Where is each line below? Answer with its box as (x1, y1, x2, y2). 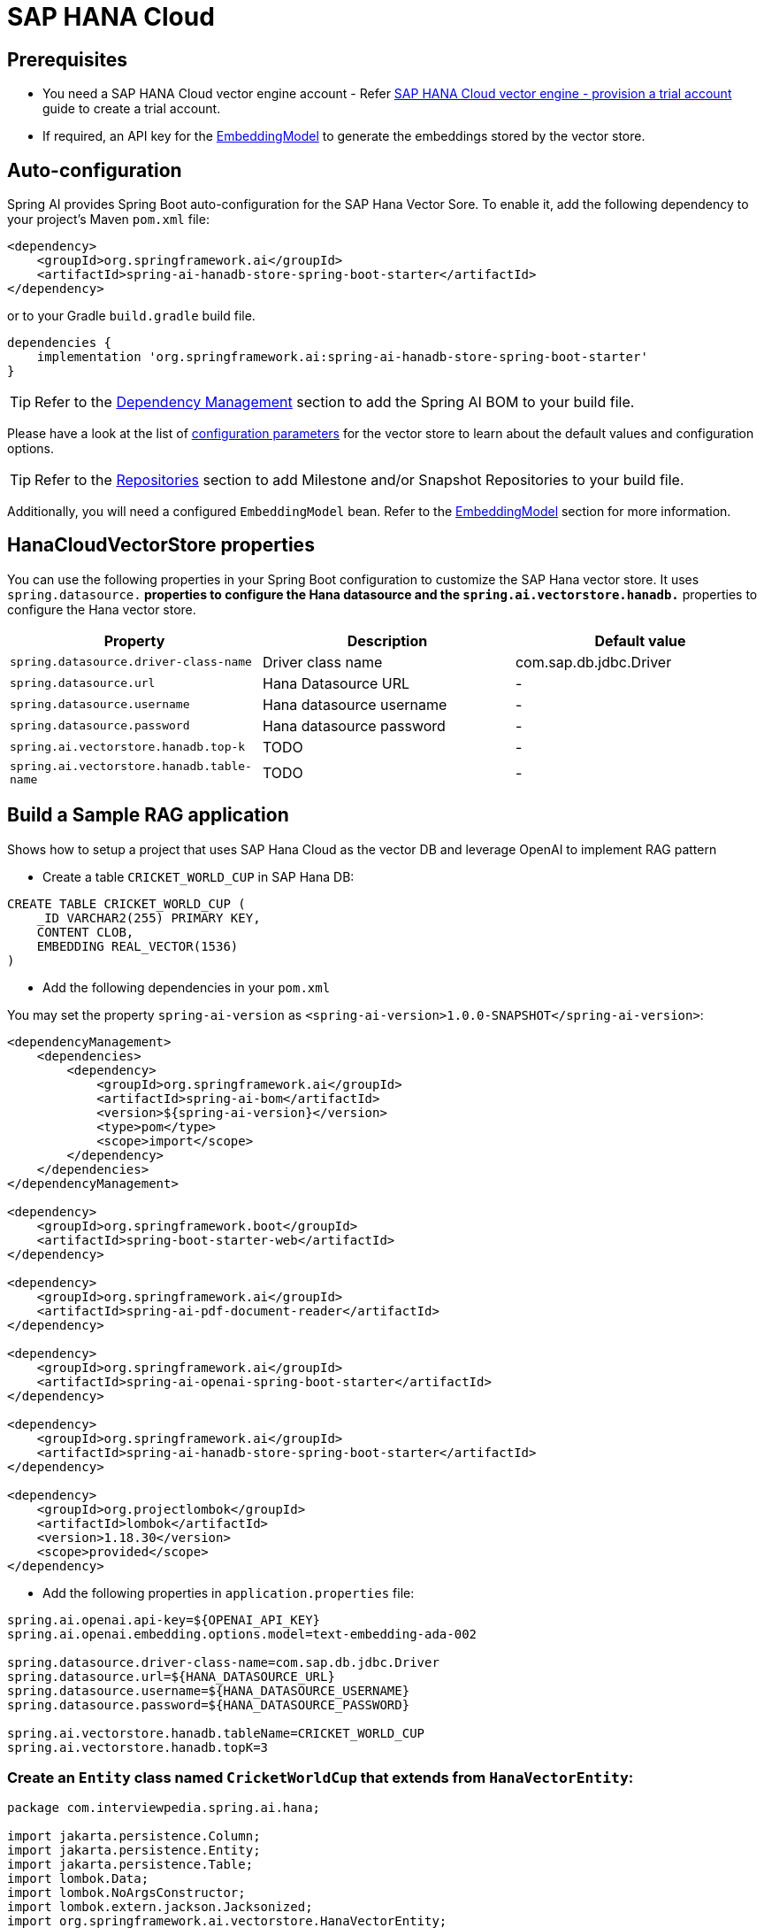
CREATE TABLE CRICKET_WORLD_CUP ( (7, 896, 246, 911)
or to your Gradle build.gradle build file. (7, 308, 256, 324)
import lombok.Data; (7, 1871, 149, 1886)
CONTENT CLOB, (36, 924, 134, 939)
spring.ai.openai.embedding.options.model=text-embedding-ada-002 (7, 1626, 477, 1641)
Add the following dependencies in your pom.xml (42, 979, 331, 995)
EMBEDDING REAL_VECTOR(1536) (36, 938, 239, 953)
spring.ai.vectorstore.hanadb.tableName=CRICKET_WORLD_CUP (7, 1725, 425, 1740)
